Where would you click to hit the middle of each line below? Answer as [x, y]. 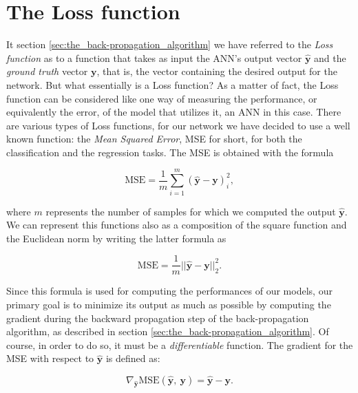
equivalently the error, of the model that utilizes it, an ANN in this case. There [174, 112]
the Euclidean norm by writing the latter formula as [116, 238]
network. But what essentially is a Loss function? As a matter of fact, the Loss [172, 84]
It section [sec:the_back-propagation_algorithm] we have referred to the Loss [170, 44]
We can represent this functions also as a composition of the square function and [177, 225]
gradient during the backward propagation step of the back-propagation [158, 318]
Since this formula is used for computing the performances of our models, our [169, 291]
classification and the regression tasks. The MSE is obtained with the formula [170, 152]
